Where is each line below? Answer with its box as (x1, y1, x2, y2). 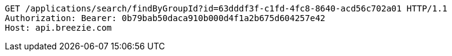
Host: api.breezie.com (5, 23, 112, 33)
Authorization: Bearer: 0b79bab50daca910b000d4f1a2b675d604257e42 (5, 13, 326, 23)
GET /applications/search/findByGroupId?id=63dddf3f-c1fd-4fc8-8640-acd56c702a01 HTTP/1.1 (5, 4, 448, 13)
